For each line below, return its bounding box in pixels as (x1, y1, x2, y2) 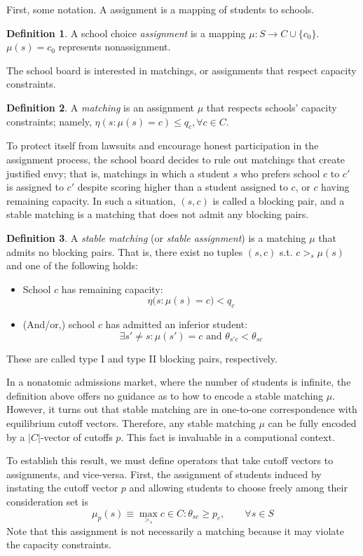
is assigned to (6, 179, 64, 194)
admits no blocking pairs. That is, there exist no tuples (6, 244, 243, 259)
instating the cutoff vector (6, 480, 118, 495)
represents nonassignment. (58, 39, 171, 54)
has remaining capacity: (61, 281, 163, 296)
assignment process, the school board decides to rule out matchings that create (6, 151, 345, 166)
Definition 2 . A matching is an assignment (6, 100, 195, 114)
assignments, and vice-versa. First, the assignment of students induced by (6, 466, 322, 481)
